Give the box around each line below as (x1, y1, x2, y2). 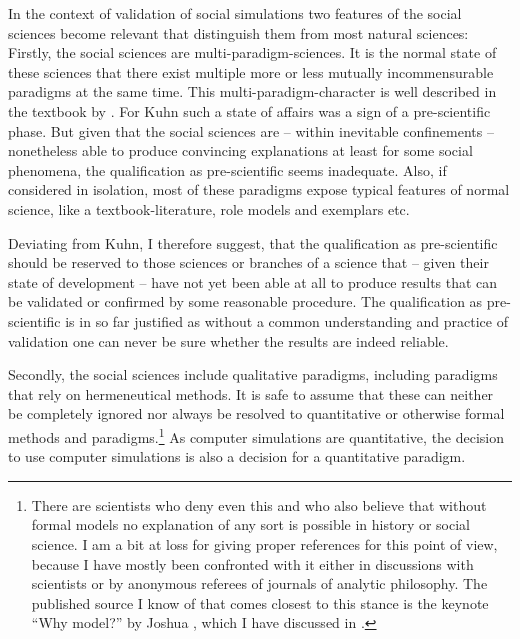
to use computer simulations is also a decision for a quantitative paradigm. (8, 446, 466, 467)
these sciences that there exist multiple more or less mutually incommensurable (8, 61, 494, 82)
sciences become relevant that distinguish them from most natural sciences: (8, 22, 469, 43)
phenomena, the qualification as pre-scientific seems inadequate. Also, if (8, 159, 447, 180)
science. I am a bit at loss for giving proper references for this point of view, (31, 533, 498, 554)
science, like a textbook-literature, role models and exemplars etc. (8, 198, 410, 219)
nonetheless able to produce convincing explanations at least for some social (8, 140, 473, 161)
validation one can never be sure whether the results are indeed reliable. (8, 330, 449, 351)
